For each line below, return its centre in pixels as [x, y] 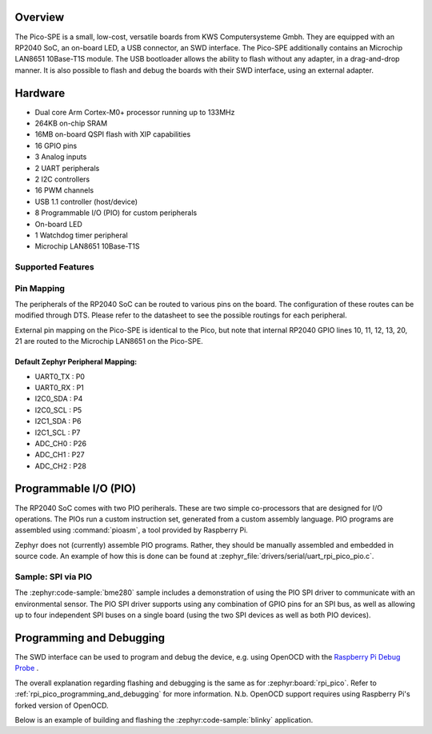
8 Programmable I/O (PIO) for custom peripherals [116, 213]
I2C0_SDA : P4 [59, 399]
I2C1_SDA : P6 [58, 421]
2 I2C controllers [62, 179]
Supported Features [55, 267]
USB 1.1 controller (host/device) [86, 201]
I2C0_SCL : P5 [58, 410]
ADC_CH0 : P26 [61, 443]
